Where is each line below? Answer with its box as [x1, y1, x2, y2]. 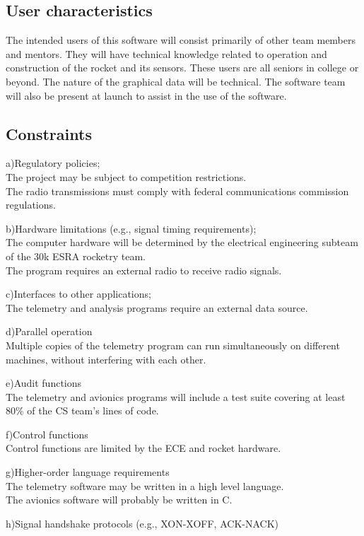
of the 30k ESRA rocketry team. [6, 248, 146, 263]
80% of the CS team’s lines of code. [6, 403, 159, 418]
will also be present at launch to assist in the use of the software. [6, 88, 287, 103]
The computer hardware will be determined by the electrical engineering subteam [6, 235, 358, 250]
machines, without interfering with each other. [6, 351, 206, 366]
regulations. [6, 197, 56, 212]
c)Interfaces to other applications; [6, 286, 151, 301]
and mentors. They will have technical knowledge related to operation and [6, 46, 327, 61]
